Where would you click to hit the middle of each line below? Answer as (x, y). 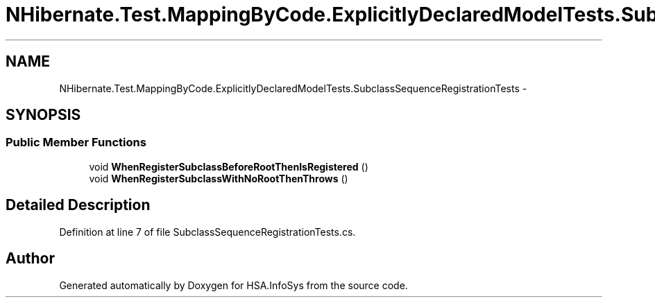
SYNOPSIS (43, 115)
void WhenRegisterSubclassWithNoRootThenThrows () (219, 178)
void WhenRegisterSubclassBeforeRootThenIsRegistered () (229, 166)
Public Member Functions (76, 142)
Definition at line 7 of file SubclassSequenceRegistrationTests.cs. (207, 232)
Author (30, 259)
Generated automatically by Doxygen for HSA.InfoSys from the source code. (233, 285)
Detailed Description (78, 205)
